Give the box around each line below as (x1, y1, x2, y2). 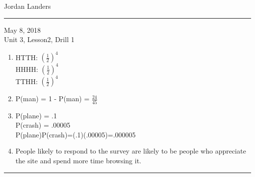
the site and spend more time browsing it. (15, 155, 141, 165)
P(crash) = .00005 (15, 120, 71, 130)
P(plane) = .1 (15, 110, 57, 120)
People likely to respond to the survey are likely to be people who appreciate (15, 146, 246, 156)
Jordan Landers (4, 1, 51, 11)
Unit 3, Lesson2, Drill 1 (4, 34, 75, 44)
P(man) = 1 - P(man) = (15, 93, 90, 104)
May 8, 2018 (4, 24, 41, 35)
